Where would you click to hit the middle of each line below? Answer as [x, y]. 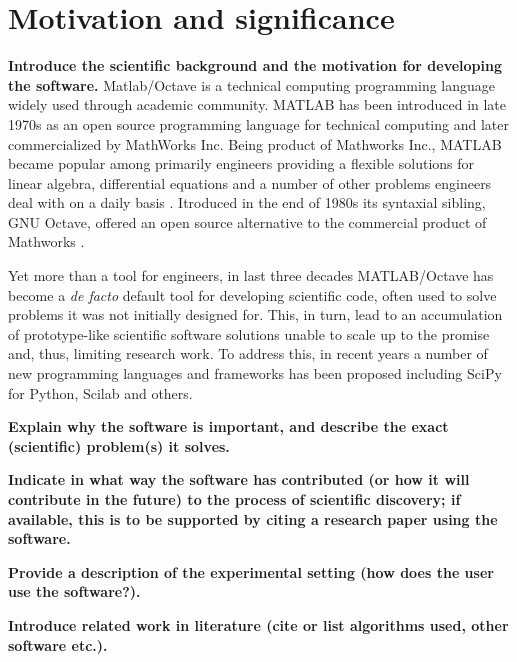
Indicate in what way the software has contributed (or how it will [239, 479]
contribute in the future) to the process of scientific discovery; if [234, 499]
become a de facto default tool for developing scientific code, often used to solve [252, 294]
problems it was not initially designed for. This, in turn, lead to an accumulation [255, 314]
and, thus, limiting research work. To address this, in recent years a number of [248, 353]
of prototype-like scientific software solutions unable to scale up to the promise [249, 333]
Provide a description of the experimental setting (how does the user [251, 571]
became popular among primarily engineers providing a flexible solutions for [241, 163]
